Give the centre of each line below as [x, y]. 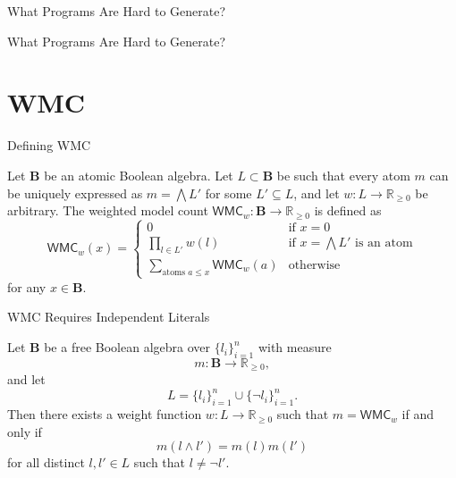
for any [27, 286]
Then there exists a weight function [105, 414]
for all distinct [46, 462]
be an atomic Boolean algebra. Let [139, 175]
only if [25, 431]
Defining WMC [49, 145]
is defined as [348, 210]
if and [418, 414]
